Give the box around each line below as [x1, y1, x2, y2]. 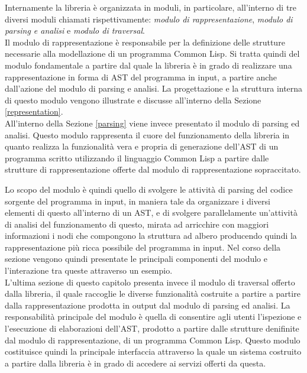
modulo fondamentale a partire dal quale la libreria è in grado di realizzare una [5, 59, 292, 71]
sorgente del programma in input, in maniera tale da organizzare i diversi [5, 194, 270, 207]
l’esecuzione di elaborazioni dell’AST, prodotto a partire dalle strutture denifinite [5, 322, 299, 335]
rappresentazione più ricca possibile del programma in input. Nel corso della [5, 241, 281, 253]
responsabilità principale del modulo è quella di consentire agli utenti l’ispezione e [5, 310, 302, 323]
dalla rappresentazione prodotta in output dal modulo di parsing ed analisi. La [5, 299, 290, 311]
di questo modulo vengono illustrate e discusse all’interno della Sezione [5, 93, 261, 106]
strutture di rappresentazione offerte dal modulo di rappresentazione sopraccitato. [5, 163, 301, 176]
